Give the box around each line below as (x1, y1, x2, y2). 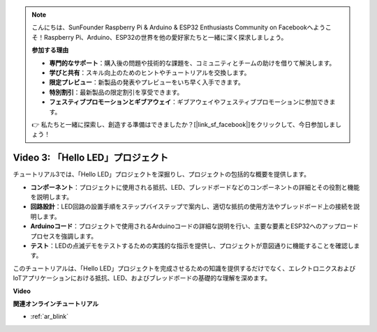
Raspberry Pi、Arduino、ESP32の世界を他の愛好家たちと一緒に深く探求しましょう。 (43, 33, 288, 41)
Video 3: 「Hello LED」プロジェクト (13, 152, 169, 164)
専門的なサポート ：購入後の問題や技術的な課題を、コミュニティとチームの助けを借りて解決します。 (49, 59, 336, 67)
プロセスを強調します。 (30, 232, 98, 240)
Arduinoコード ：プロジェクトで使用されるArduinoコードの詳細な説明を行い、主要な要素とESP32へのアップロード (30, 222, 359, 230)
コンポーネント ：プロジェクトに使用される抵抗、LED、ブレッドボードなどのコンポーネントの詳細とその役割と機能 (30, 183, 360, 191)
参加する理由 (31, 46, 69, 54)
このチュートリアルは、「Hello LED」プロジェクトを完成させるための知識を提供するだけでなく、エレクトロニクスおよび (13, 264, 356, 272)
